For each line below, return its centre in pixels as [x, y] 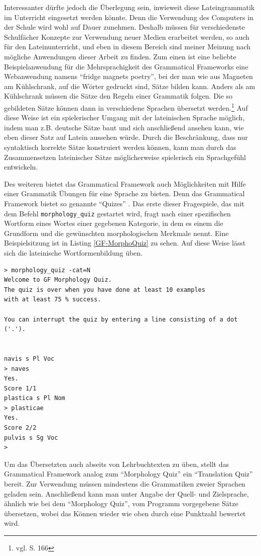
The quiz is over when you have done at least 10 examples [105, 290]
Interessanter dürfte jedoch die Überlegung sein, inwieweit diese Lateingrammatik [129, 7]
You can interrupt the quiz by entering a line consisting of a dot [121, 319]
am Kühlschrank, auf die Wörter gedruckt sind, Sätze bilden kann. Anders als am [130, 86]
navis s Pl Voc [29, 359]
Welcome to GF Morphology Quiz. [58, 280]
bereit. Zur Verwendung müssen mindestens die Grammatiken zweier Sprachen [125, 484]
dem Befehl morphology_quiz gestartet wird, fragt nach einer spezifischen [117, 213]
